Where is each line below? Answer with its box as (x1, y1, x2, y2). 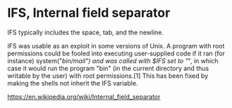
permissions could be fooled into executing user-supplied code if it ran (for (7, 49, 226, 58)
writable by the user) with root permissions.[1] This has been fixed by (7, 72, 209, 80)
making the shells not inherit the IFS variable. (7, 79, 138, 87)
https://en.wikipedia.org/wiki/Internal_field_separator (7, 93, 161, 101)
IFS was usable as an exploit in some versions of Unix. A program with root (7, 41, 225, 50)
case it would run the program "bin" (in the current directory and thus (7, 64, 209, 72)
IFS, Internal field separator (7, 5, 171, 21)
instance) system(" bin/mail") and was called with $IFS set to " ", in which (7, 56, 219, 65)
